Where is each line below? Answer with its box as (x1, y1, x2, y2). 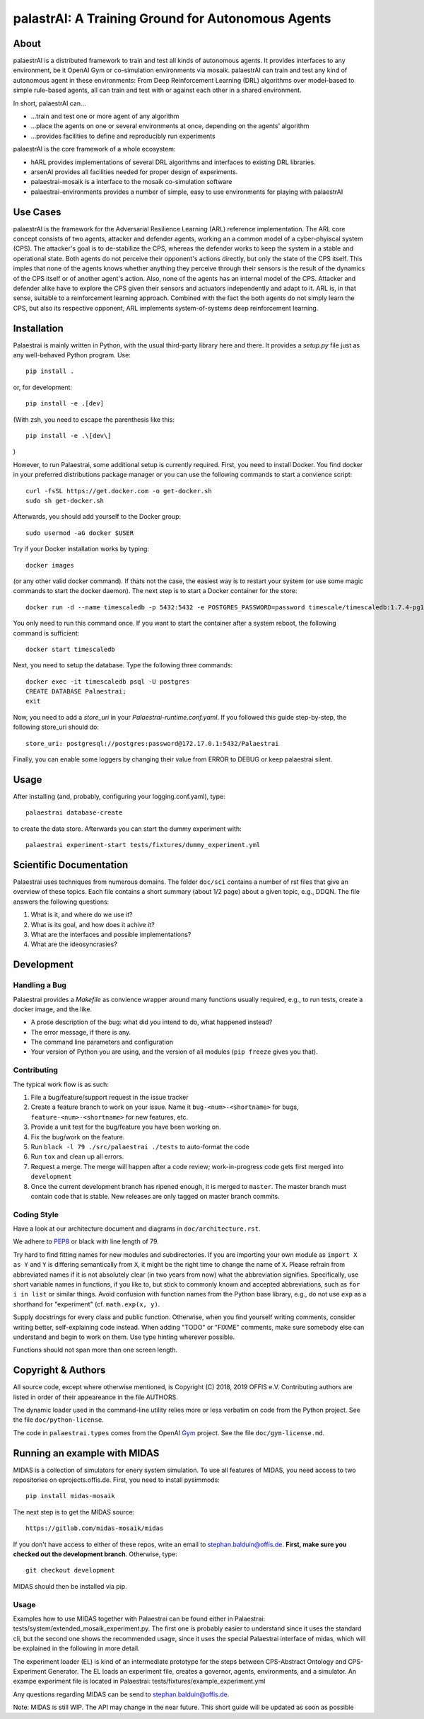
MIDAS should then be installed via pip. (13, 1582, 127, 1590)
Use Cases (13, 206, 61, 218)
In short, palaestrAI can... (13, 99, 86, 108)
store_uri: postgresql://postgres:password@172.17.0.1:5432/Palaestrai (25, 740, 279, 747)
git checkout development (25, 1566, 116, 1575)
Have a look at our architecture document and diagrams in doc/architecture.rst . (13, 1224, 261, 1233)
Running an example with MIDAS (13, 1447, 160, 1459)
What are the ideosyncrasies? (30, 940, 118, 948)
